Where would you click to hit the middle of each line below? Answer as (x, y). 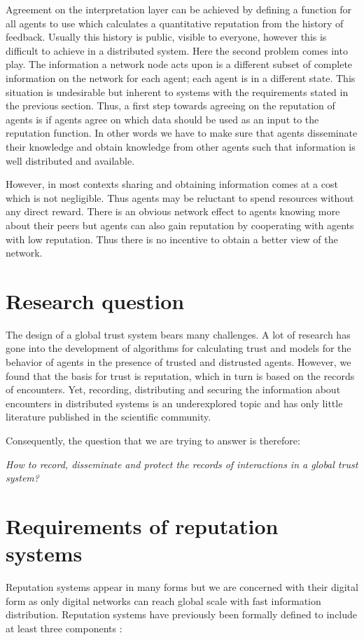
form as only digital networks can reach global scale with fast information (163, 600)
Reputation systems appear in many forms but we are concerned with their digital (182, 587)
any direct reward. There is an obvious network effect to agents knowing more (173, 211)
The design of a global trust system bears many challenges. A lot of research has (178, 334)
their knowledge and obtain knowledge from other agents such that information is (181, 146)
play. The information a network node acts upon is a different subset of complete (179, 64)
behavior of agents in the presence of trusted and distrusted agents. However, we (178, 362)
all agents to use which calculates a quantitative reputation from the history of (175, 23)
